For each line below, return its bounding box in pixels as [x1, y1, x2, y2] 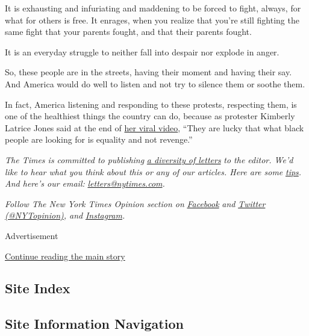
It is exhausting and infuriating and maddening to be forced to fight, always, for [5, 2, 301, 14]
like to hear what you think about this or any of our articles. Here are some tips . [5, 165, 302, 178]
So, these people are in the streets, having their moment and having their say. [5, 66, 292, 78]
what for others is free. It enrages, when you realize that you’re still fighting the [5, 13, 299, 26]
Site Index [5, 279, 70, 297]
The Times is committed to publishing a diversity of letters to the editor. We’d [5, 153, 293, 166]
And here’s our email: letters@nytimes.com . [5, 177, 165, 190]
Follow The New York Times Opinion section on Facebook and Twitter [5, 197, 266, 210]
